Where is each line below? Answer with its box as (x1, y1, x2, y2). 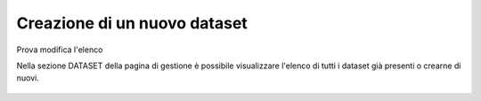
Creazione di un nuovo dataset (16, 13, 249, 33)
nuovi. (16, 73, 39, 83)
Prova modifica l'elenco (16, 44, 103, 55)
